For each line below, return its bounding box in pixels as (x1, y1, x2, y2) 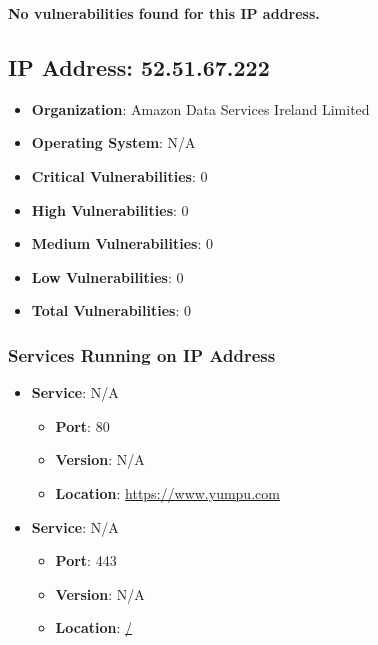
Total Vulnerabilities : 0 (31, 300, 191, 321)
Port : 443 (55, 550, 117, 571)
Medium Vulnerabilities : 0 (31, 233, 213, 254)
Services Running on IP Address (8, 342, 276, 367)
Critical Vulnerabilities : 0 (31, 165, 208, 186)
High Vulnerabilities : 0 (31, 199, 189, 220)
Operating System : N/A (31, 132, 196, 153)
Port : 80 (55, 415, 110, 436)
